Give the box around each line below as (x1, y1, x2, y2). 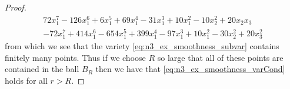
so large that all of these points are (157, 51, 284, 63)
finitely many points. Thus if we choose (5, 51, 146, 63)
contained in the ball (5, 63, 79, 75)
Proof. (5, 1, 26, 13)
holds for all (5, 74, 48, 86)
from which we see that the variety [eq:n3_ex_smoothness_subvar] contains (5, 40, 279, 52)
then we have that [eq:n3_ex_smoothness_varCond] (95, 63, 285, 75)
